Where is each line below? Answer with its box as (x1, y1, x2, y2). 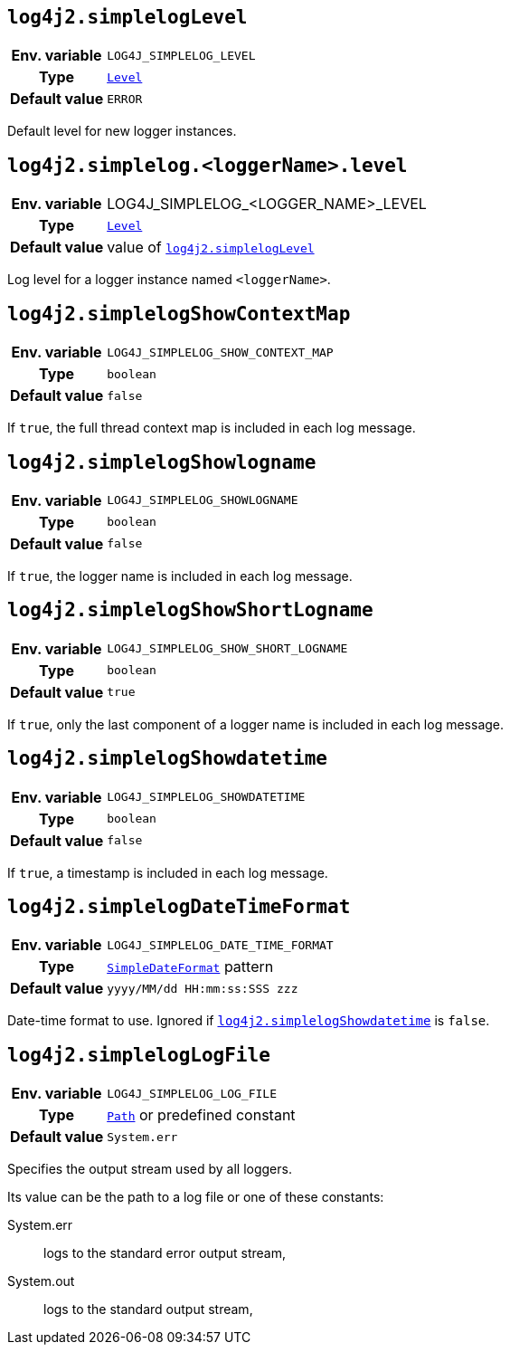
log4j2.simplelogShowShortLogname (7, 599, 373, 622)
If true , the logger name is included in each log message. (7, 567, 353, 584)
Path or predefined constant (107, 1106, 296, 1125)
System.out (7, 1273, 75, 1290)
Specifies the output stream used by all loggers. (7, 1161, 292, 1177)
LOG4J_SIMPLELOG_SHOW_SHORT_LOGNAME (107, 642, 348, 656)
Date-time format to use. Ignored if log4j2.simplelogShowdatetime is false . (7, 1013, 490, 1029)
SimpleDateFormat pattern (107, 957, 274, 976)
